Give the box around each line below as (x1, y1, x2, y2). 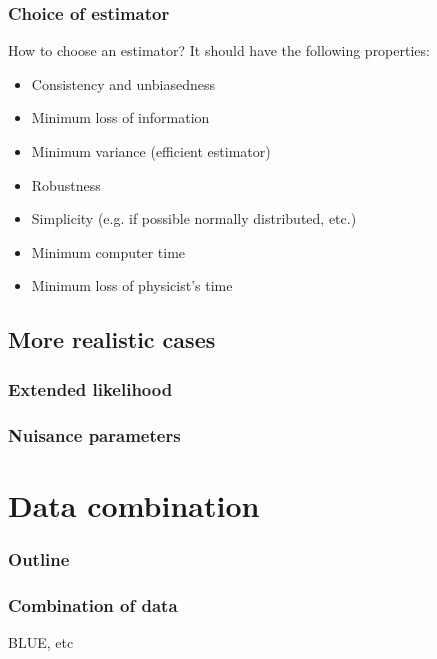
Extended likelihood (8, 376, 173, 401)
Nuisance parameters (8, 422, 181, 447)
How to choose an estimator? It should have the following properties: (8, 40, 430, 61)
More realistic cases (8, 324, 216, 355)
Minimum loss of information (31, 107, 210, 128)
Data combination (8, 484, 260, 525)
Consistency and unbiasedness (31, 73, 215, 94)
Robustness (31, 174, 101, 195)
